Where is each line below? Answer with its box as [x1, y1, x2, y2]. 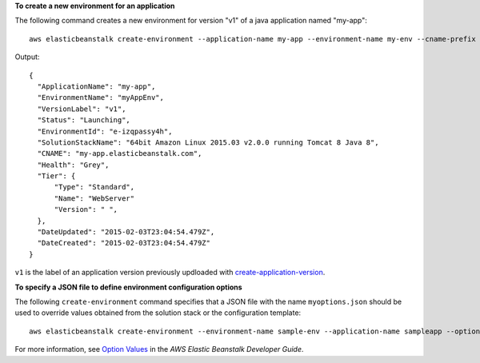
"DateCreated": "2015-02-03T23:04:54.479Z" [37, 238, 211, 248]
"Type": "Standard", [54, 182, 135, 192]
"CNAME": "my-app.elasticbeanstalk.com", [37, 149, 202, 158]
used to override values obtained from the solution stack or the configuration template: [14, 308, 302, 317]
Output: [14, 52, 40, 62]
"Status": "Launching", [37, 116, 131, 125]
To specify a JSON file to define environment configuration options [14, 282, 243, 292]
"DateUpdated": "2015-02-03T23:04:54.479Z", [37, 228, 215, 237]
